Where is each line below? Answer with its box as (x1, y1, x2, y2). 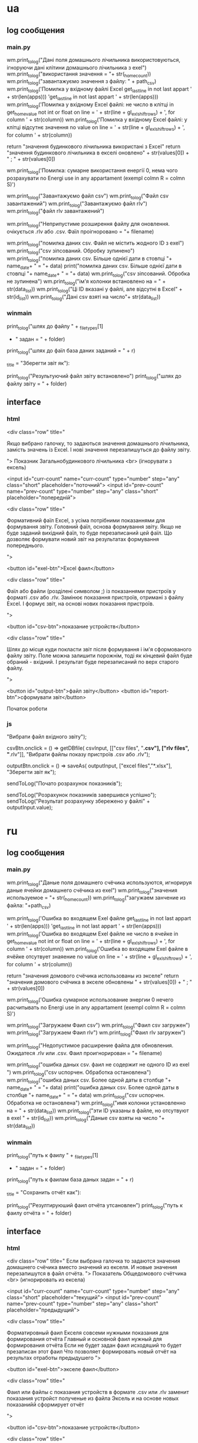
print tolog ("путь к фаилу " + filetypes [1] (6, 1152, 99, 1160)
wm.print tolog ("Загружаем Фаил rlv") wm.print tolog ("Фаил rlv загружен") (6, 1029, 186, 1037)
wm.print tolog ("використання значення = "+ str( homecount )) (6, 70, 151, 78)
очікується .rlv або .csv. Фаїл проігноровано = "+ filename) (6, 228, 154, 235)
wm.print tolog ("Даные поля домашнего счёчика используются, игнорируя (6, 879, 192, 887)
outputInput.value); (6, 803, 53, 811)
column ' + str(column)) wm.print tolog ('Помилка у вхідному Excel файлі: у (6, 116, 187, 125)
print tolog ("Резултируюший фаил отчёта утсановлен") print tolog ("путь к (6, 1201, 183, 1210)
